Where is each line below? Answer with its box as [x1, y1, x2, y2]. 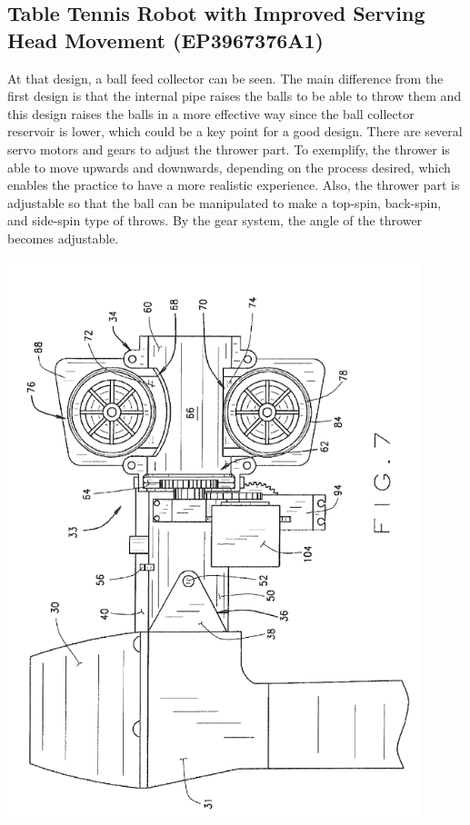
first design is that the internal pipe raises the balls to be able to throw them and [7, 86, 462, 105]
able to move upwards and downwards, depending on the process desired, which [7, 157, 451, 176]
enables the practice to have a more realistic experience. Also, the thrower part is [7, 175, 460, 194]
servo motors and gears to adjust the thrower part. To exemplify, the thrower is [7, 139, 450, 158]
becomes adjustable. [7, 228, 119, 247]
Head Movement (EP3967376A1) [7, 25, 325, 54]
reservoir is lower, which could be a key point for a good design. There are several [7, 122, 463, 141]
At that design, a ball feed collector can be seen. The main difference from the [7, 68, 444, 87]
